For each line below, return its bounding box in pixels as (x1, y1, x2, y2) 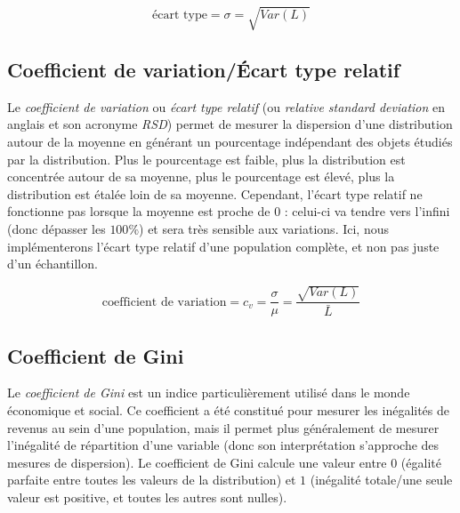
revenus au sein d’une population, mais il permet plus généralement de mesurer (7, 418, 440, 437)
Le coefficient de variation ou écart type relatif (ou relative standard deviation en (7, 97, 446, 116)
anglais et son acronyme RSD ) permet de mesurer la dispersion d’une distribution (7, 115, 453, 133)
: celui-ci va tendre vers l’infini (284, 202, 450, 220)
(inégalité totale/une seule (310, 470, 453, 489)
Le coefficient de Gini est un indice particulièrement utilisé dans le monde (7, 383, 410, 402)
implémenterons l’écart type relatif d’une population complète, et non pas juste (7, 236, 440, 255)
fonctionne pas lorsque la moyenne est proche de (7, 202, 270, 220)
